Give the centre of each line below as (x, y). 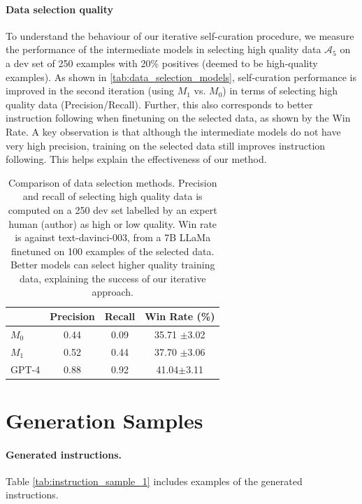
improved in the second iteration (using (90, 91)
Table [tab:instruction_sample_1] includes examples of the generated (154, 481)
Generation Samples (104, 420)
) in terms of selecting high (280, 91)
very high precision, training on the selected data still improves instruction (166, 145)
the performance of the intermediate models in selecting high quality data (164, 49)
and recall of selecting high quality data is (113, 196)
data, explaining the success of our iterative (113, 278)
